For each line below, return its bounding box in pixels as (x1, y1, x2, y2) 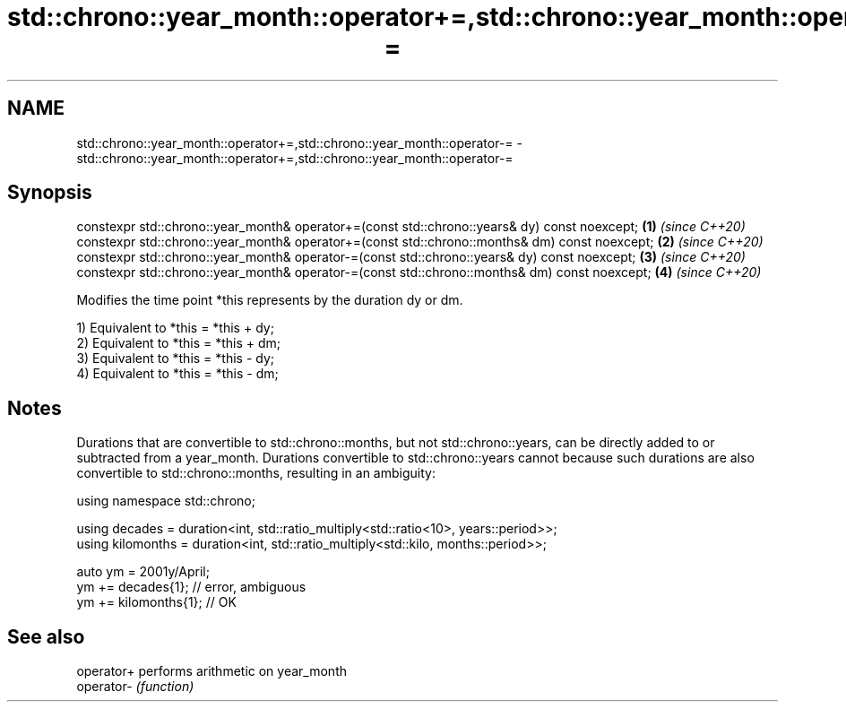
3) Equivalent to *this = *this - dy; (76, 350, 275, 367)
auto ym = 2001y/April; (76, 564, 210, 580)
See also (7, 625, 85, 648)
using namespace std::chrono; (76, 493, 255, 509)
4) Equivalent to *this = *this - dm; (76, 366, 279, 382)
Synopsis (7, 181, 92, 204)
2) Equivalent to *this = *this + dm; (76, 335, 281, 351)
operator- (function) (76, 679, 194, 695)
